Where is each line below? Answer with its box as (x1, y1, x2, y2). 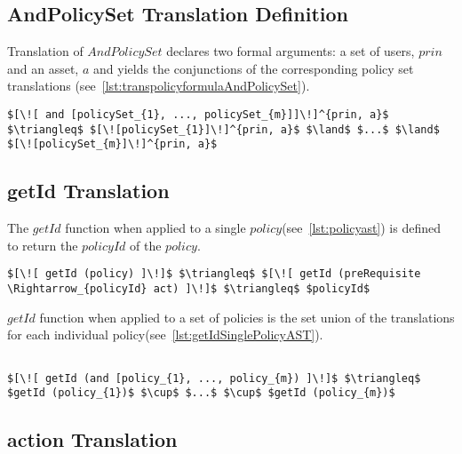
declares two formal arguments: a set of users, (166, 42, 415, 60)
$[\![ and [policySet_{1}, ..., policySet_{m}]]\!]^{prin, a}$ (7, 108, 389, 121)
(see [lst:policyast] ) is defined (282, 219, 441, 237)
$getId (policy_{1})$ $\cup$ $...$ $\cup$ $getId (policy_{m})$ (7, 386, 395, 400)
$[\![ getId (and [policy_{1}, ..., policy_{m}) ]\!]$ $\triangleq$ (7, 371, 421, 385)
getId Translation (7, 177, 170, 204)
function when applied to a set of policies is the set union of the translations (39, 307, 455, 326)
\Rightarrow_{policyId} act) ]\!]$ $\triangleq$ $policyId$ (7, 283, 370, 295)
